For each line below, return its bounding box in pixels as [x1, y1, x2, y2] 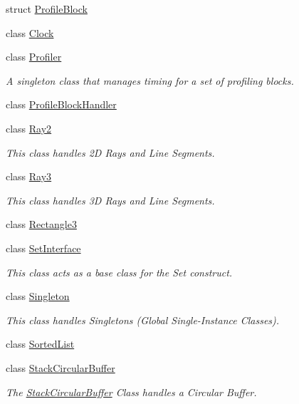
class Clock [6, 25, 54, 40]
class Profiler [6, 49, 62, 64]
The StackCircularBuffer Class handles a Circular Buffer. [6, 384, 257, 399]
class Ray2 [6, 120, 52, 135]
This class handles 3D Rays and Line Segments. [6, 192, 215, 207]
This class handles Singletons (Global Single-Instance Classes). [6, 312, 280, 327]
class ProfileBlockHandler [6, 97, 117, 112]
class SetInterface [6, 240, 81, 255]
